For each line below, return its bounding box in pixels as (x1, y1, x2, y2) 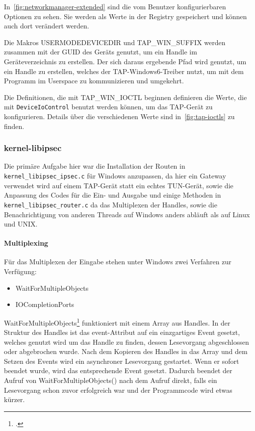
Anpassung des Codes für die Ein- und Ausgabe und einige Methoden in (4, 190, 221, 200)
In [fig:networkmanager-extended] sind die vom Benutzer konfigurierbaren (4, 1, 226, 11)
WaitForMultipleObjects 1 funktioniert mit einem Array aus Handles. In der (4, 316, 230, 328)
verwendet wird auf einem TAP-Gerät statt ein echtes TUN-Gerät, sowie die (4, 180, 233, 190)
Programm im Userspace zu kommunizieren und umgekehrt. (4, 76, 184, 86)
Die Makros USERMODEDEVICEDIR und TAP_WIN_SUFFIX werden (4, 37, 226, 47)
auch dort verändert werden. (4, 21, 89, 31)
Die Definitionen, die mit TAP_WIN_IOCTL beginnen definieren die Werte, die (4, 92, 247, 102)
